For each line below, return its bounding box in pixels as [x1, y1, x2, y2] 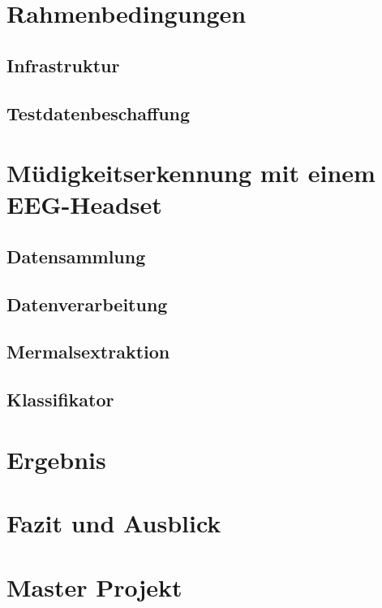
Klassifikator [6, 387, 114, 412]
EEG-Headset [6, 188, 162, 221]
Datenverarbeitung [6, 291, 168, 316]
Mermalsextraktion [6, 339, 170, 364]
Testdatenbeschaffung [6, 100, 191, 125]
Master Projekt [6, 570, 182, 603]
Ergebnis [6, 442, 106, 476]
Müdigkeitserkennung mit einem [6, 156, 376, 189]
